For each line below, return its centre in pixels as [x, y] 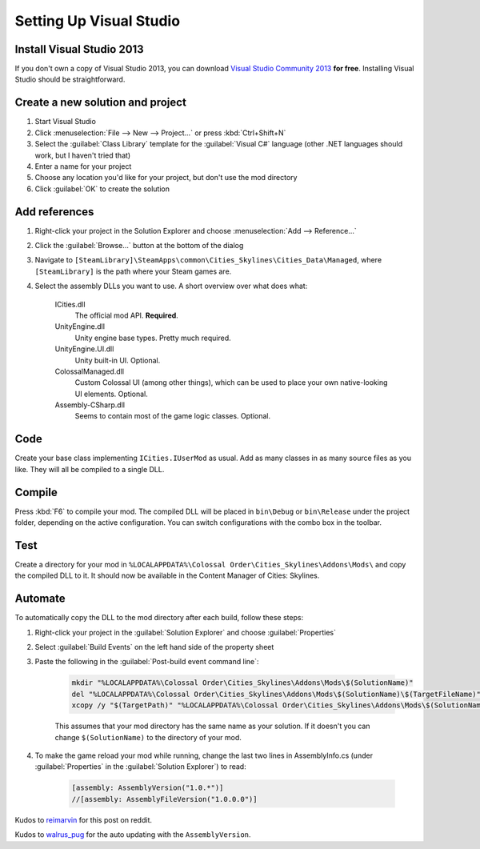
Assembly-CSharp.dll [90, 405]
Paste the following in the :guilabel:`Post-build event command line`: [147, 662]
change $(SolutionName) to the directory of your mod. [148, 737]
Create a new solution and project [101, 103]
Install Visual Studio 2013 [79, 49]
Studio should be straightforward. [70, 79]
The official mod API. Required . [127, 315]
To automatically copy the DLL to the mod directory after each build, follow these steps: [159, 618]
